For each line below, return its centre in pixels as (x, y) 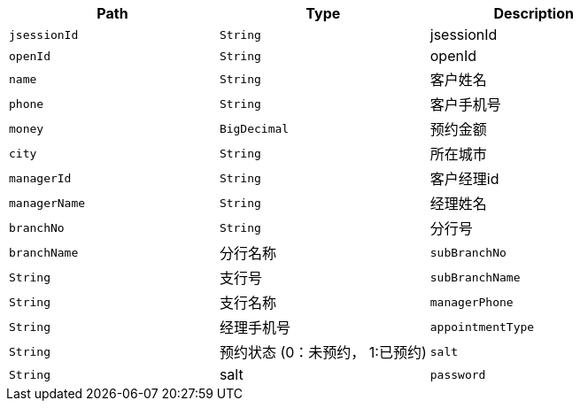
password (458, 374)
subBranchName (475, 277)
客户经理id (464, 179)
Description (534, 13)
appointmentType (482, 327)
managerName (47, 203)
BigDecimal (254, 128)
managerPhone (472, 302)
